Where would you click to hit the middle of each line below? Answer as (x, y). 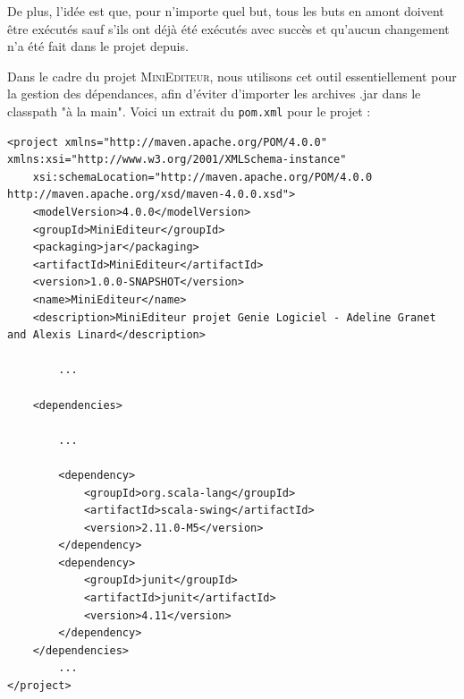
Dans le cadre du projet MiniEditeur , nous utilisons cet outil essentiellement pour (232, 76)
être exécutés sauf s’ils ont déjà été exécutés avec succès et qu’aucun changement (228, 28)
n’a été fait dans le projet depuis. (98, 46)
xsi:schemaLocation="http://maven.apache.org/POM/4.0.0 (202, 177)
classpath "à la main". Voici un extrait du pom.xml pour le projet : (189, 111)
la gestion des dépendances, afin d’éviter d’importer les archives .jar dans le (214, 94)
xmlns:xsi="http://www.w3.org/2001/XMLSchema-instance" (177, 160)
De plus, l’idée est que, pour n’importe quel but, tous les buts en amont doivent (226, 11)
